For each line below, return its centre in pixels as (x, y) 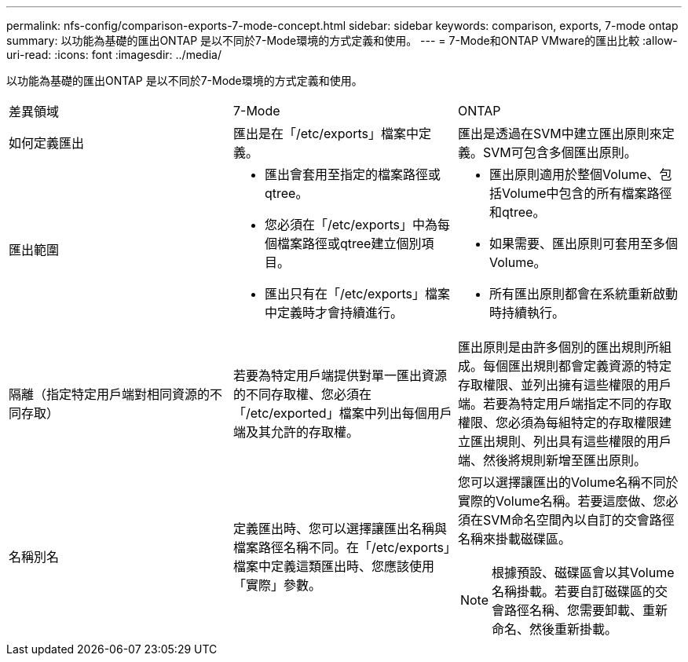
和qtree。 (517, 212)
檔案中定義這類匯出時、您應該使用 (333, 566)
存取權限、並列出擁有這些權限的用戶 (564, 385)
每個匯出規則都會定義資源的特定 (577, 366)
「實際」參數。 (277, 585)
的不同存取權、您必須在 (302, 394)
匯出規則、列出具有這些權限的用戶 (571, 441)
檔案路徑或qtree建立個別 (349, 243)
